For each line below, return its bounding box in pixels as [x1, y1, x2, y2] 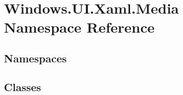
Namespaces [4, 50, 67, 65]
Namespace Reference [4, 17, 155, 37]
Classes [4, 79, 41, 94]
